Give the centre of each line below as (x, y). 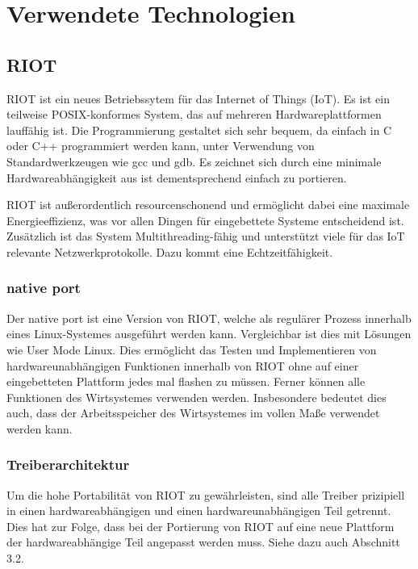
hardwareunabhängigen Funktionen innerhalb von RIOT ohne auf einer (183, 365)
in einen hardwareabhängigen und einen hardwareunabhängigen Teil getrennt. (199, 510)
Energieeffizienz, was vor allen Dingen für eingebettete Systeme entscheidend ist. (205, 220)
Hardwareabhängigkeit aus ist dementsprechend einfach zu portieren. (177, 177)
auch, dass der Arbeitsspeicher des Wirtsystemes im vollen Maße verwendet (193, 413)
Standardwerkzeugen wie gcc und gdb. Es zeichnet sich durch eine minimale (194, 161)
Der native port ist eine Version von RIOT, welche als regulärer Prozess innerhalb (209, 318)
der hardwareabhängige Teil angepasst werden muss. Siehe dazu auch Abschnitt (203, 542)
